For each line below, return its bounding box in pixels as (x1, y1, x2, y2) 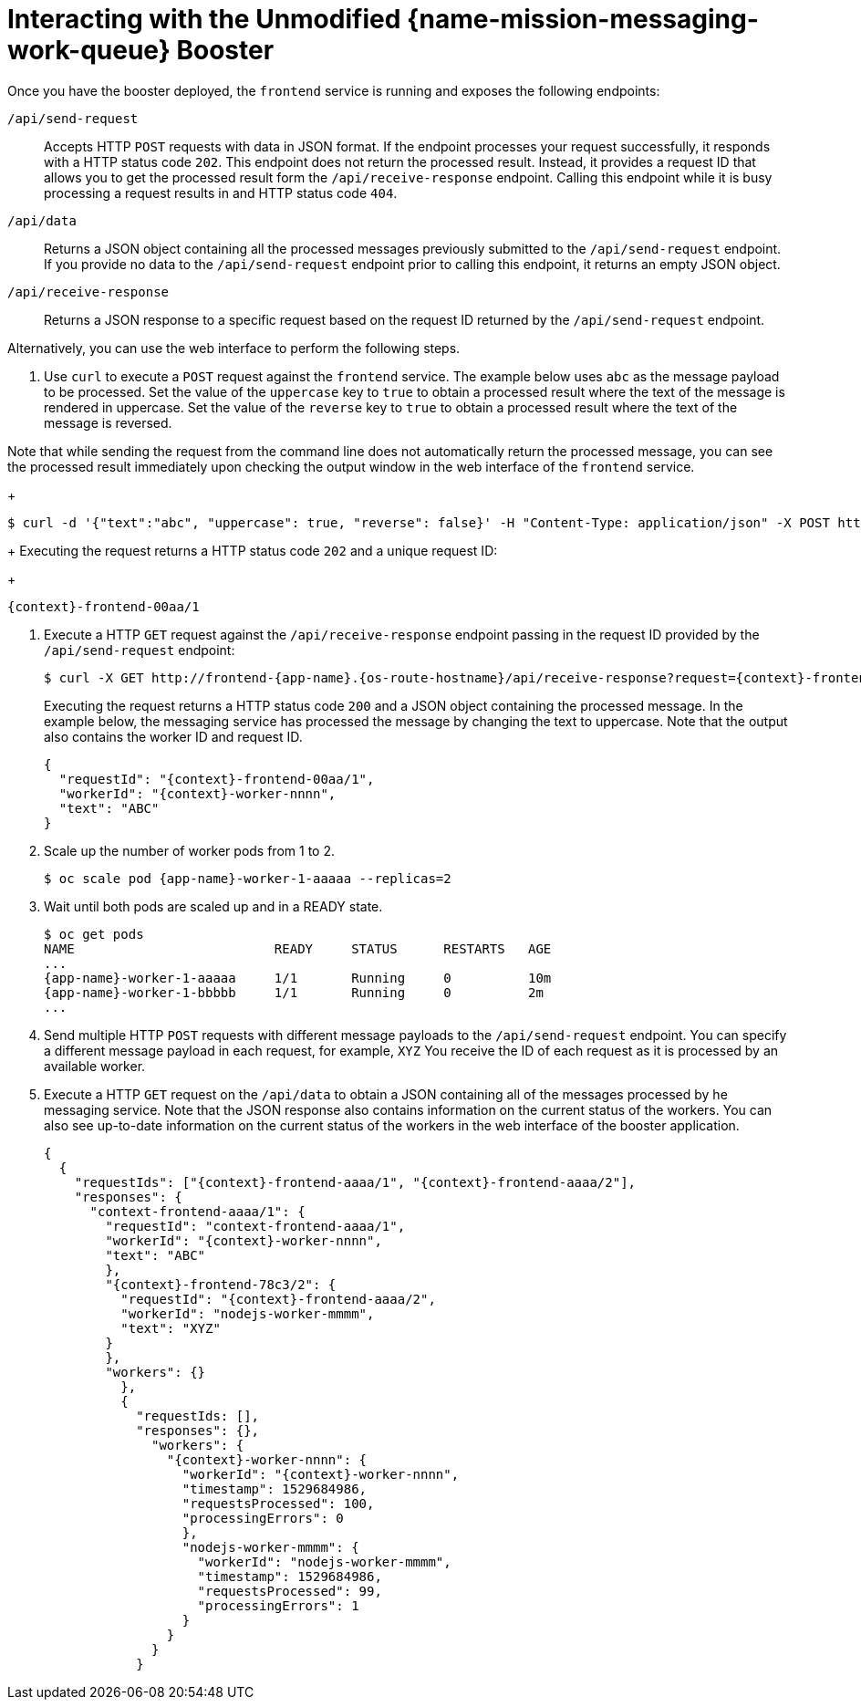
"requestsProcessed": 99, (197, 1583, 382, 1598)
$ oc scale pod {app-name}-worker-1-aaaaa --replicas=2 (44, 870, 451, 886)
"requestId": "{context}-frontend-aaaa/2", (120, 1291, 436, 1306)
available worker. (44, 1057, 146, 1074)
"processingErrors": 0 (182, 1510, 344, 1525)
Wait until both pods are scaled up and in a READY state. (44, 898, 383, 914)
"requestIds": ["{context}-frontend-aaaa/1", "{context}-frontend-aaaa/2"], (74, 1174, 637, 1190)
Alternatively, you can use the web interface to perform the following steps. (7, 339, 461, 356)
